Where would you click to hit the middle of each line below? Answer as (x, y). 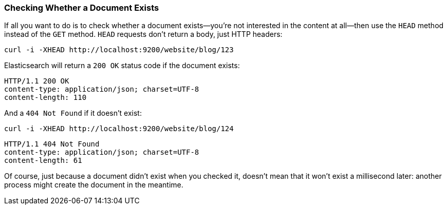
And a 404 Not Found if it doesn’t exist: (73, 113)
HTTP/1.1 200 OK (37, 81)
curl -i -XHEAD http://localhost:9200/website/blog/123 (119, 50)
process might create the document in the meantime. (94, 185)
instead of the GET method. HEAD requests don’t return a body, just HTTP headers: (143, 34)
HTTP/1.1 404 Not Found (52, 144)
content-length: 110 (45, 98)
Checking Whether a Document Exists (82, 8)
